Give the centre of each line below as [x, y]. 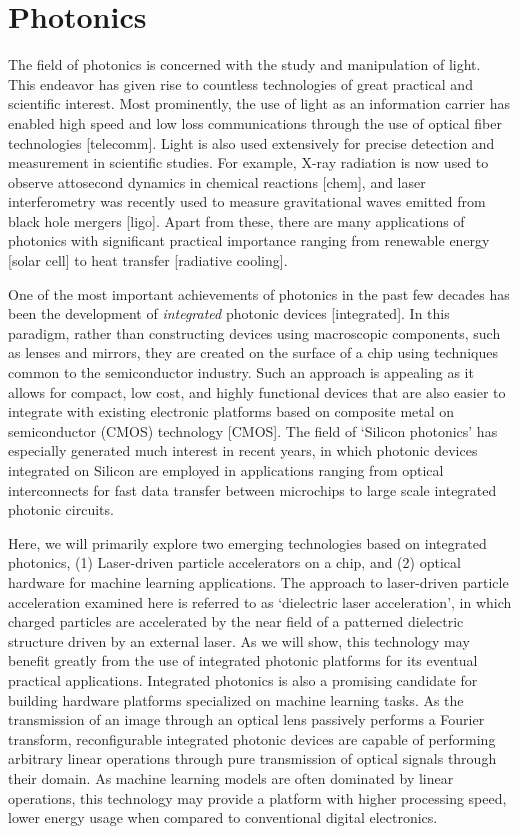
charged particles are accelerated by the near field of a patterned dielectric [236, 621]
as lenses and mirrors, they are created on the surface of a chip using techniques [253, 352]
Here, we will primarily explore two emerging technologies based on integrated [247, 542]
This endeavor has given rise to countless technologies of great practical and [240, 83]
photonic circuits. [61, 509]
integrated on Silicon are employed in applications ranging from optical [226, 470]
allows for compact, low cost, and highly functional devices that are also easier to [257, 391]
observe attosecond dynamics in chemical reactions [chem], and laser [217, 181]
